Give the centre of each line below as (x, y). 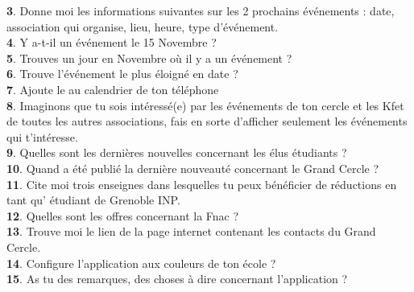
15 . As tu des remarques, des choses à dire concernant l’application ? (177, 279)
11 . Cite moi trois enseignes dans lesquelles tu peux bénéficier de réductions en (202, 184)
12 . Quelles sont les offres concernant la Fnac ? (123, 215)
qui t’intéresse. (42, 136)
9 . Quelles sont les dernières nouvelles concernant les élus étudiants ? (177, 152)
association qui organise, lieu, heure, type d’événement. (143, 26)
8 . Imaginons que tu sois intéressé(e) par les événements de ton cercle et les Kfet (205, 105)
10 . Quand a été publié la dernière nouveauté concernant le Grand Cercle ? (193, 168)
